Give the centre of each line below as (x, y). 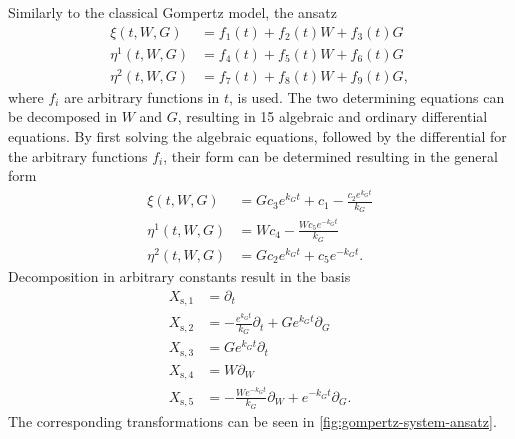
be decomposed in (62, 116)
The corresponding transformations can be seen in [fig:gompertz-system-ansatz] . (252, 420)
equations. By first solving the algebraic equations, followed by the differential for (257, 136)
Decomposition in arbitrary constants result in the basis (179, 275)
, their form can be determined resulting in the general (330, 155)
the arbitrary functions (78, 155)
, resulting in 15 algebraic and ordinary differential (332, 116)
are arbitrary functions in (142, 96)
